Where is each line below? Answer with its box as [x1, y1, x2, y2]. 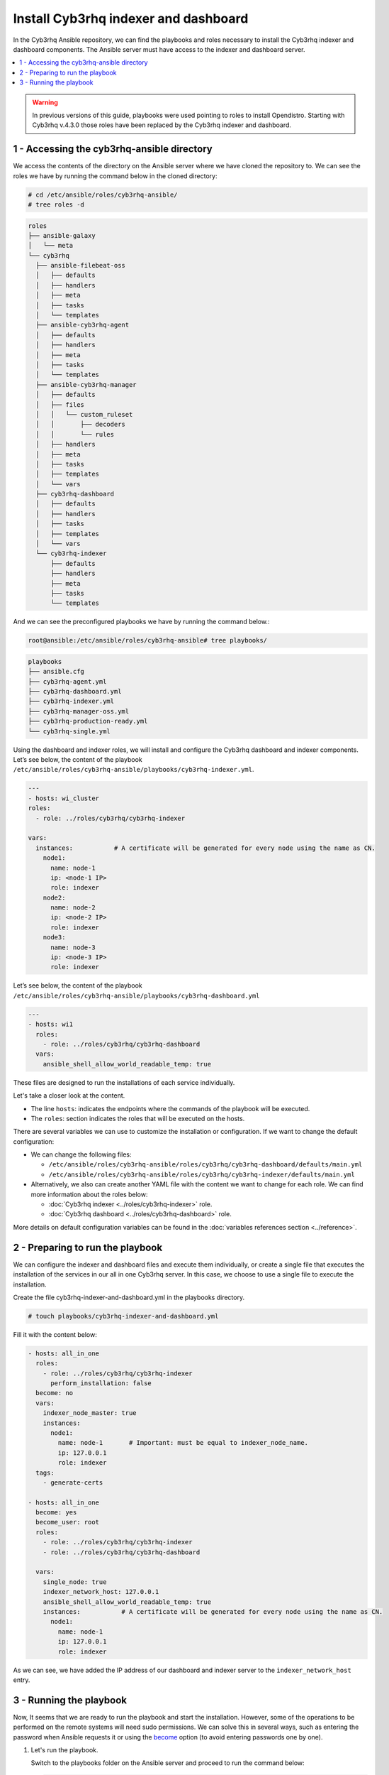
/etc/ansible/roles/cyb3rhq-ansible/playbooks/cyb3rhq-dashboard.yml [13, 991, 260, 1000]
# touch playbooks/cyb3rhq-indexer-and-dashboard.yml [28, 1312, 219, 1320]
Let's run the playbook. [30, 1746, 98, 1754]
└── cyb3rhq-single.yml [28, 727, 111, 735]
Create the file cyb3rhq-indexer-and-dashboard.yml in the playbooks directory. [13, 1293, 244, 1301]
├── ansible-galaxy [28, 231, 96, 239]
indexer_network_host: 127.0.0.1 [43, 1588, 159, 1596]
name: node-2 [50, 904, 96, 912]
